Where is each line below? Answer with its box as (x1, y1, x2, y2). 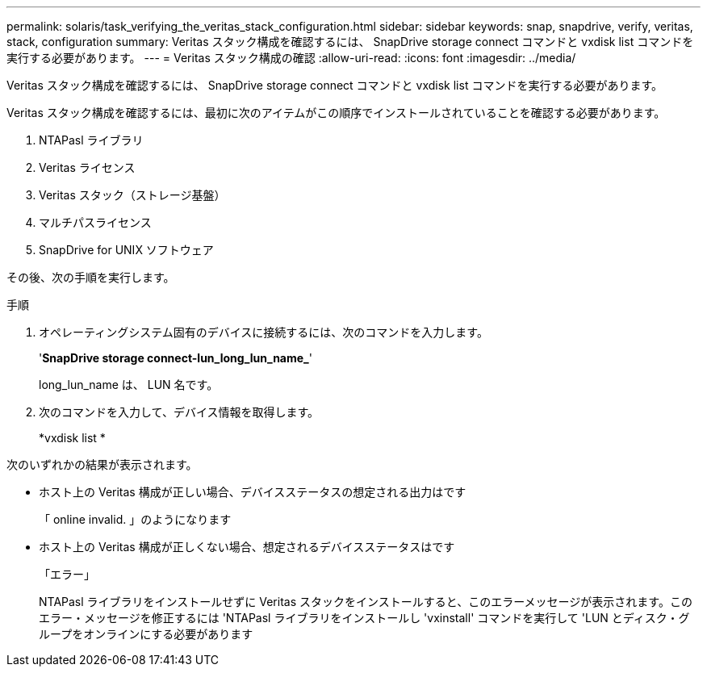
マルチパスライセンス (39, 215, 152, 229)
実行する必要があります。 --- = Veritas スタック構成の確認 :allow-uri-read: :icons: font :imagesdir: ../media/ (6, 51, 576, 65)
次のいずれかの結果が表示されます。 (6, 458, 198, 471)
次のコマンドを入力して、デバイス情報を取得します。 (39, 405, 320, 419)
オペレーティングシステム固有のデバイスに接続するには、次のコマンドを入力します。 (39, 325, 488, 339)
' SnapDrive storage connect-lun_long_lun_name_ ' (39, 351, 312, 365)
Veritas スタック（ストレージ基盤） (39, 188, 226, 202)
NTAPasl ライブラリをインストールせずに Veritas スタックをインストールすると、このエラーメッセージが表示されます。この (39, 595, 692, 608)
